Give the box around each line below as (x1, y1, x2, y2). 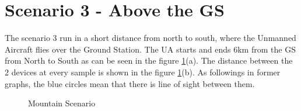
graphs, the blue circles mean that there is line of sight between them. (5, 77, 255, 89)
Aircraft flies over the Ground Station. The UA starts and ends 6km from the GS (5, 43, 296, 55)
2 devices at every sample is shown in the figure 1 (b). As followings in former (5, 65, 281, 78)
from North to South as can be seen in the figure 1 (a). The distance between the (5, 54, 293, 67)
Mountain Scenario (28, 97, 96, 109)
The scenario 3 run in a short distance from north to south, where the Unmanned (5, 32, 296, 44)
